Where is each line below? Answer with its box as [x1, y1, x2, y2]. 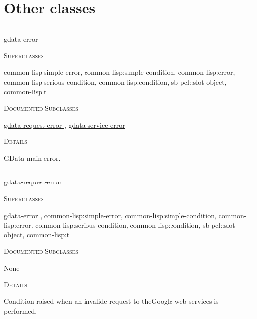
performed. [4, 305, 37, 316]
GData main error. [4, 152, 61, 163]
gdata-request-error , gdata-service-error [4, 119, 125, 130]
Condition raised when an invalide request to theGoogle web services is [4, 296, 219, 306]
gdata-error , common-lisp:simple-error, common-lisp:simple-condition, [4, 210, 216, 220]
